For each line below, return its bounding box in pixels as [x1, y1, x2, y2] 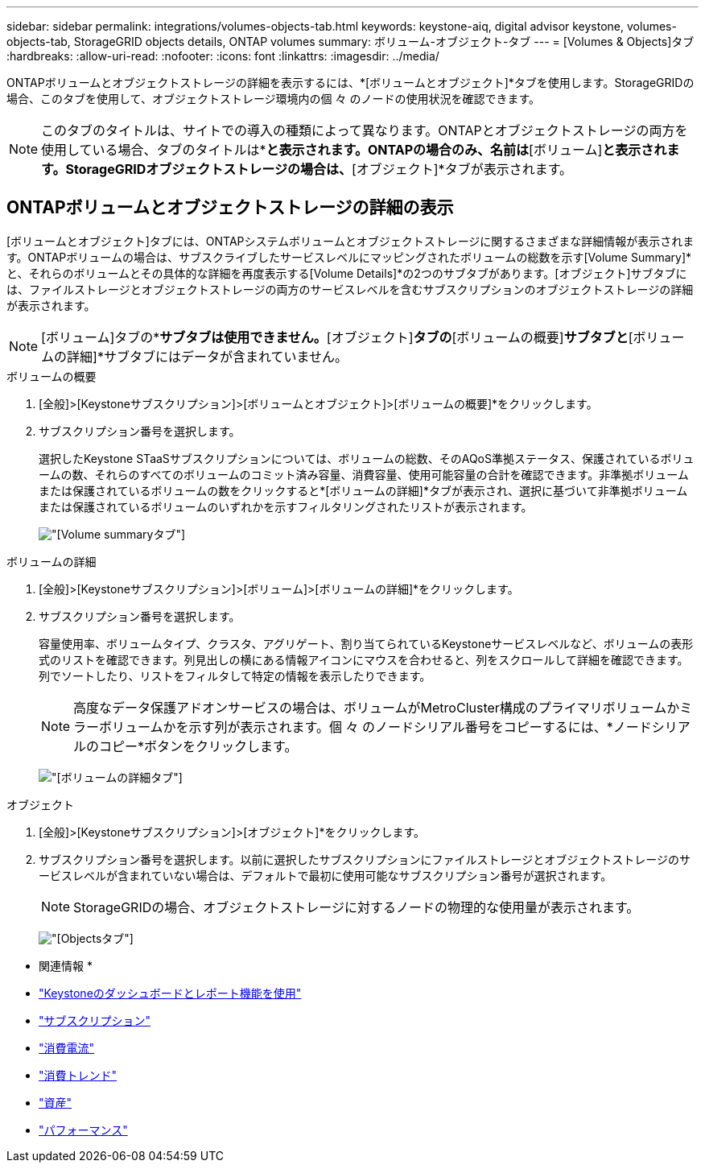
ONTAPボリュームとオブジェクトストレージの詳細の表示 [6, 197, 454, 218]
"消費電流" [39, 1040, 95, 1055]
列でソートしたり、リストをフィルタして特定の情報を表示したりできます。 [39, 668, 431, 683]
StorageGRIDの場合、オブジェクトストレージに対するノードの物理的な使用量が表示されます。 [73, 898, 640, 915]
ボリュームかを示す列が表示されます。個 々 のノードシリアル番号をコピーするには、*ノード [99, 718, 652, 735]
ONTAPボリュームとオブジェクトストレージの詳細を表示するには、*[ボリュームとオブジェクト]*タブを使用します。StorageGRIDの [6, 76, 695, 89]
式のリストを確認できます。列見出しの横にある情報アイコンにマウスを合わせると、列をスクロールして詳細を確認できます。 [39, 652, 689, 667]
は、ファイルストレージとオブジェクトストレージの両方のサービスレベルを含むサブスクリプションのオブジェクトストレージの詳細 [6, 282, 694, 296]
